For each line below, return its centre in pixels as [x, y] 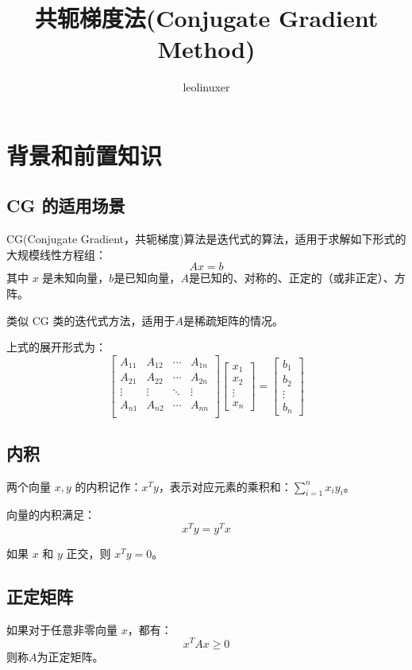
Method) [206, 49]
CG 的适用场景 [66, 205]
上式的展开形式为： [56, 347]
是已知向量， [147, 278]
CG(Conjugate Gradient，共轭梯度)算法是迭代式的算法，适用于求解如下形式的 [206, 239]
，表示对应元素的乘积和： [225, 486]
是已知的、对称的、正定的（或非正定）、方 [297, 278]
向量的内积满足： [51, 515]
